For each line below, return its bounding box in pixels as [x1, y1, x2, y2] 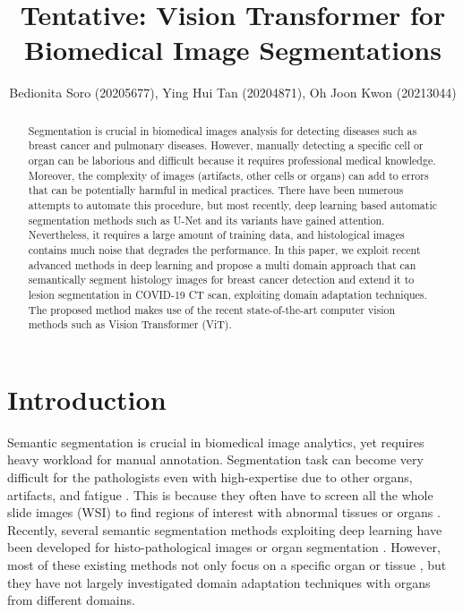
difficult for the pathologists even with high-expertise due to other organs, [7, 468, 413, 487]
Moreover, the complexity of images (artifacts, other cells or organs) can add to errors [28, 167, 429, 183]
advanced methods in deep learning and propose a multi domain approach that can [28, 257, 416, 272]
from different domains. [7, 591, 135, 609]
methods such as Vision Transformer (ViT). [28, 317, 232, 332]
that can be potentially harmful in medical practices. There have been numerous [28, 183, 404, 198]
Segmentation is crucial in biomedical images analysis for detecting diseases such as [28, 123, 417, 138]
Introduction [7, 380, 167, 417]
